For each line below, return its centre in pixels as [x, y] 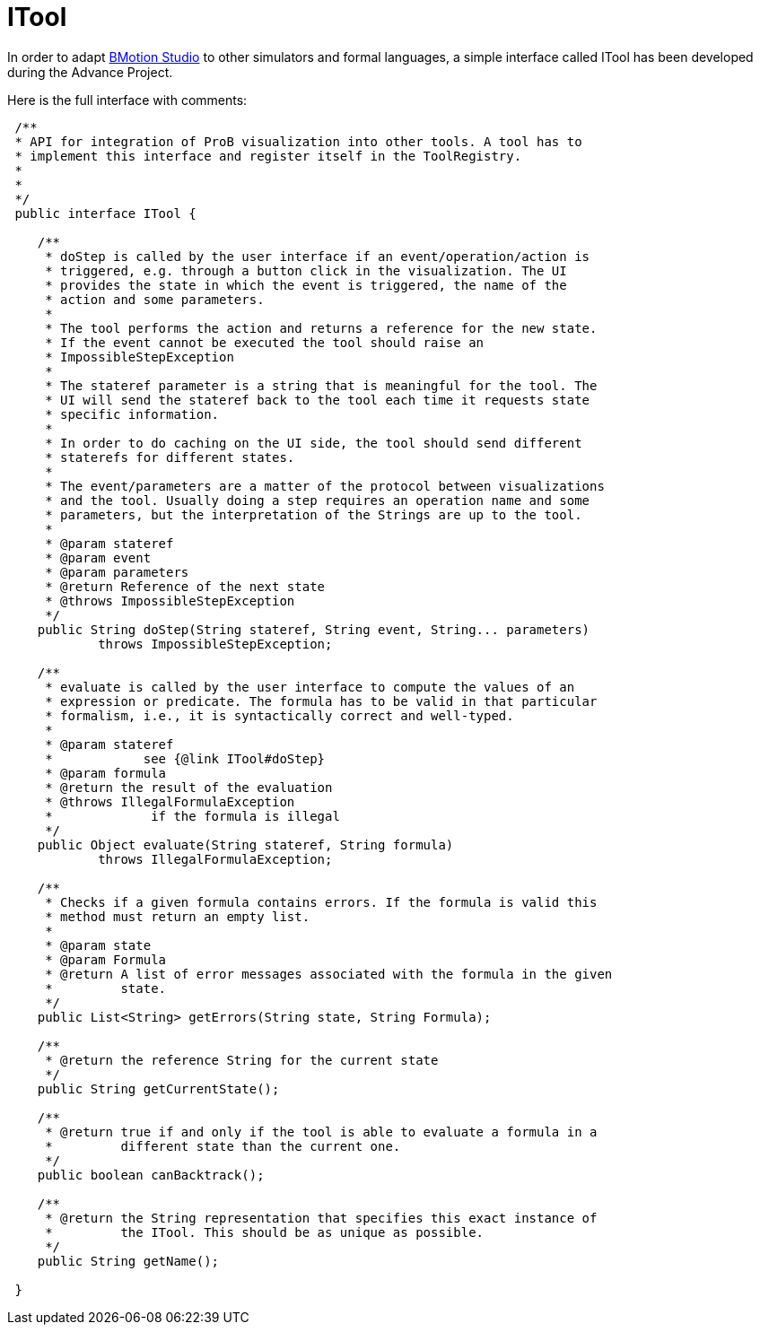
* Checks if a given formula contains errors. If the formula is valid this [321, 902]
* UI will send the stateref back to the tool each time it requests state [318, 400]
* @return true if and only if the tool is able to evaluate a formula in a [321, 1132]
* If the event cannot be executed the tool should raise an [265, 342]
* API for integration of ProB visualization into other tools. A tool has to [298, 141]
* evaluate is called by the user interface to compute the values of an [310, 687]
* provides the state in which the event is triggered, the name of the [306, 285]
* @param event [98, 557]
